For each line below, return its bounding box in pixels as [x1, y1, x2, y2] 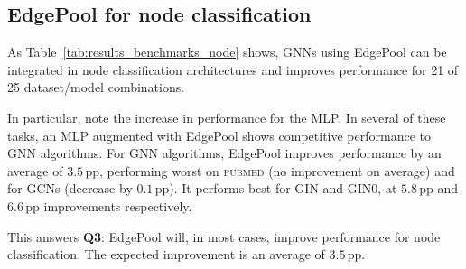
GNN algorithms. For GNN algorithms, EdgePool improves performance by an [7, 144, 442, 162]
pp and [419, 179, 459, 198]
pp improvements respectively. [25, 196, 192, 215]
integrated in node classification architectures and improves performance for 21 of [7, 60, 459, 79]
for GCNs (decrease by [7, 179, 133, 198]
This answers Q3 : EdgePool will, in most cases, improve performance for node [7, 227, 441, 246]
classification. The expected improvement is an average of [7, 245, 325, 264]
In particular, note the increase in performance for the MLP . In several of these [7, 107, 446, 126]
